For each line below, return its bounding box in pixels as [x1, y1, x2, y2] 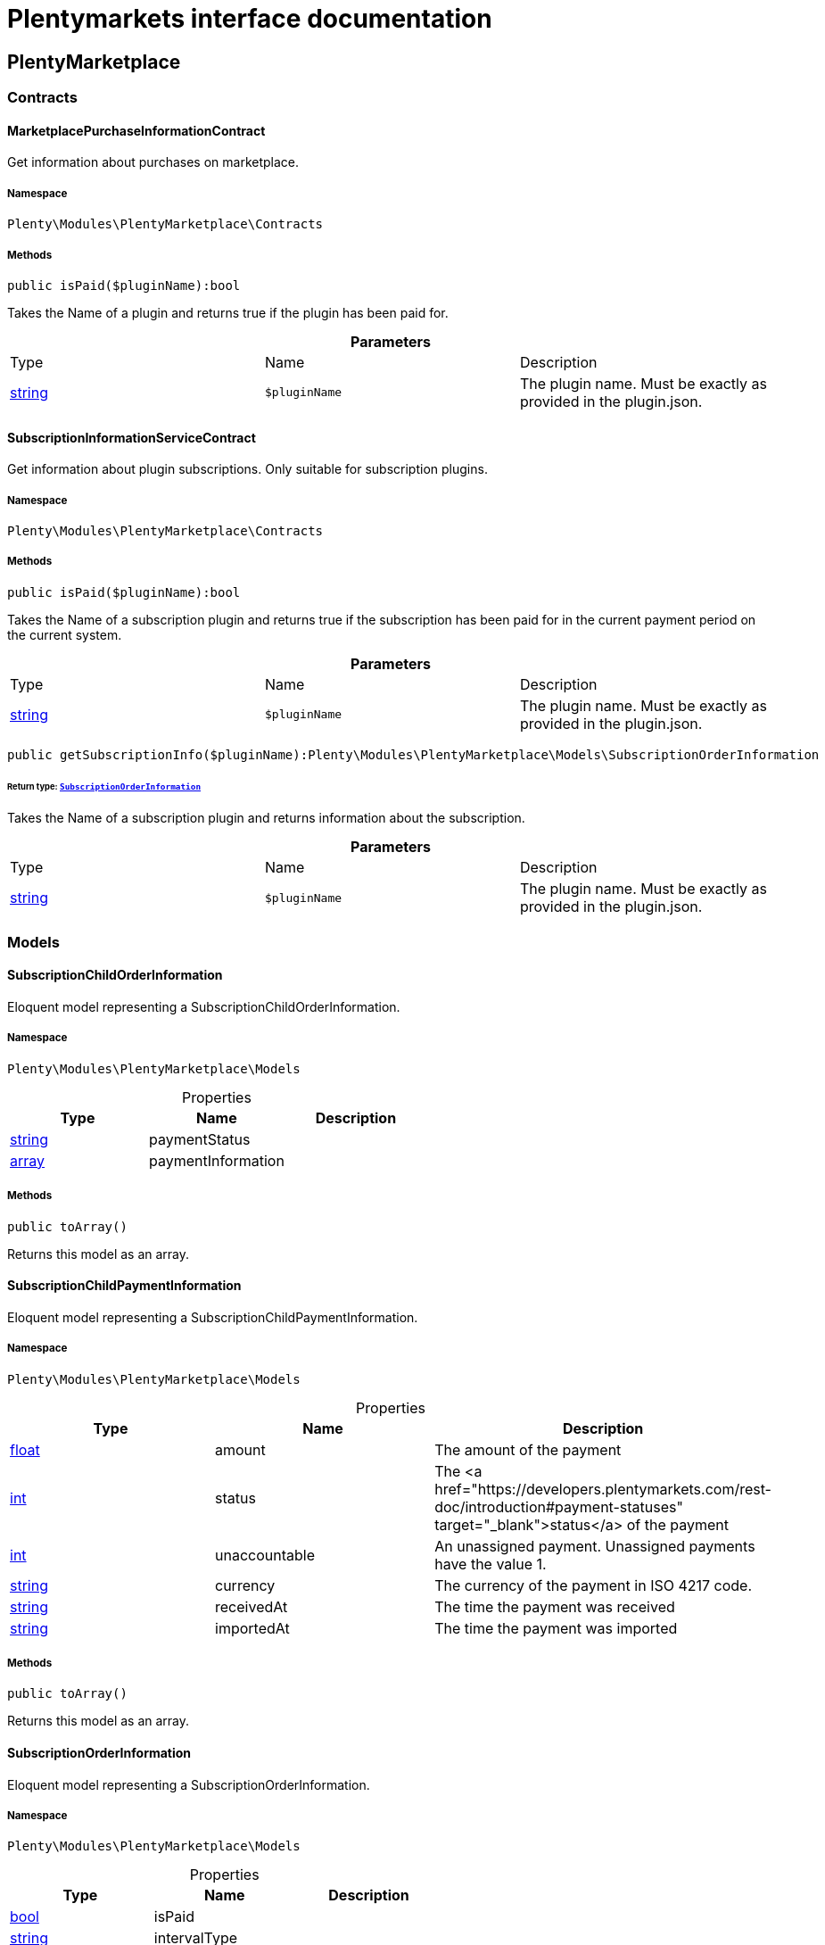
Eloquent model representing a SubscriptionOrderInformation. [7, 1776, 370, 1792]
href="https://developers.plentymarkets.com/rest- [434, 1479, 771, 1498]
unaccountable [215, 1545, 315, 1564]
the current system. [7, 626, 122, 642]
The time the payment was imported [434, 1618, 678, 1637]
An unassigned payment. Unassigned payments [434, 1536, 755, 1555]
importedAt [215, 1618, 290, 1637]
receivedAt [215, 1597, 288, 1616]
